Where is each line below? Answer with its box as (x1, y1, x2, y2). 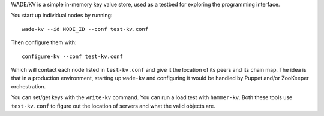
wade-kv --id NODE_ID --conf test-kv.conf (22, 26, 149, 32)
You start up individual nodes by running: (11, 12, 113, 19)
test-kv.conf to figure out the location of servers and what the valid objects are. (11, 102, 215, 109)
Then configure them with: (11, 39, 77, 46)
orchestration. (11, 83, 46, 90)
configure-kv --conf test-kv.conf (22, 53, 123, 60)
